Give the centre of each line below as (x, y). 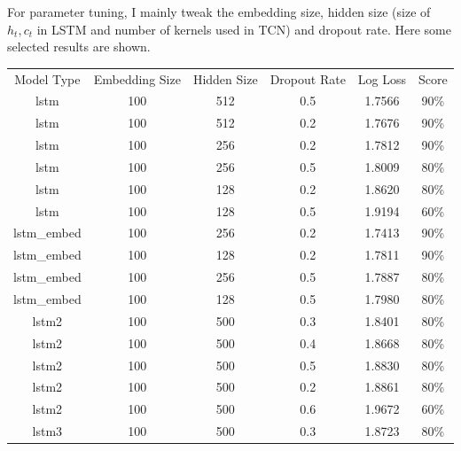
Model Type (47, 78)
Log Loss (382, 78)
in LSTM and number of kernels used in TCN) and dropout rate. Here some (244, 29)
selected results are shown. (79, 47)
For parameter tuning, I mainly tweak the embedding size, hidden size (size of (219, 12)
